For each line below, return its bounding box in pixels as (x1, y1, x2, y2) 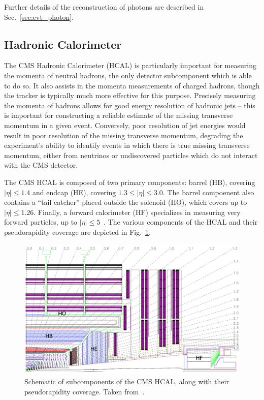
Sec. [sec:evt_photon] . (4, 11, 74, 22)
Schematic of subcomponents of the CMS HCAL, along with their (24, 376, 229, 386)
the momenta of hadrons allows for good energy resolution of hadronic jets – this (4, 100, 255, 110)
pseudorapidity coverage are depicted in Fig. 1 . (4, 226, 151, 237)
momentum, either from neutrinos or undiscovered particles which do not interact (4, 149, 258, 160)
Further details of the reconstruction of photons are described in (4, 2, 204, 12)
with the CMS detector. (4, 160, 78, 170)
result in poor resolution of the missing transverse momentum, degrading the (4, 130, 243, 140)
